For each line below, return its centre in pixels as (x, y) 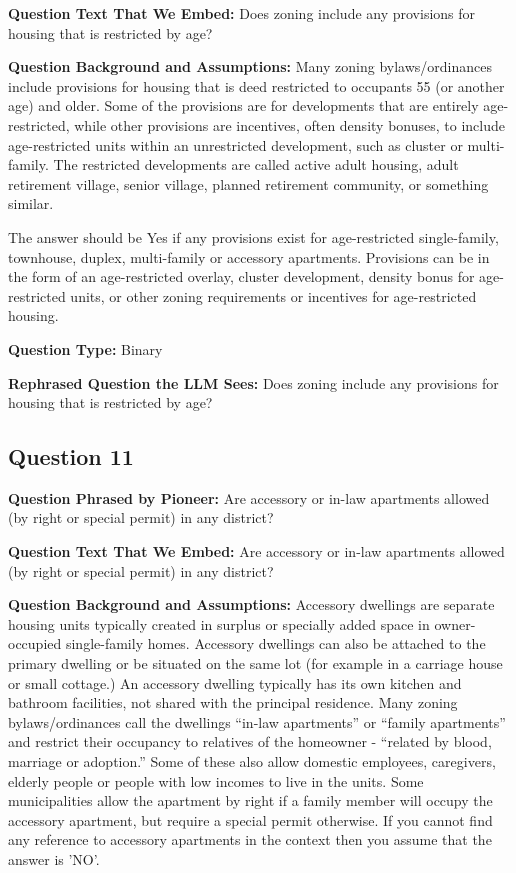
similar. (31, 203)
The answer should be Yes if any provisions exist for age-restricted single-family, (253, 236)
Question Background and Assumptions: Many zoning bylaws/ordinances (250, 66)
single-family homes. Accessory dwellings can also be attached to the (275, 643)
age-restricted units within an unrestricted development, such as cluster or (235, 144)
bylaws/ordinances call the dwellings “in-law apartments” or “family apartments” (257, 721)
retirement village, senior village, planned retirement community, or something (248, 183)
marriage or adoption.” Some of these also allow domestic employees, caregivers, (252, 761)
